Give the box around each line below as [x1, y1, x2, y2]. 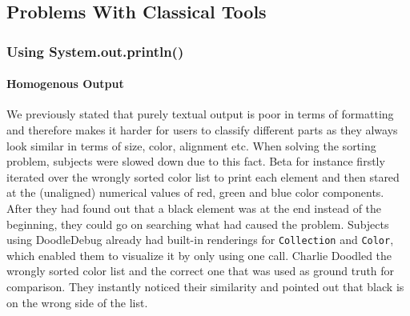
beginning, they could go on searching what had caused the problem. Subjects [6, 215, 389, 232]
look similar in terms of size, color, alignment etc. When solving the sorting [6, 137, 376, 154]
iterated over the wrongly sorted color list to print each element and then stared [6, 168, 400, 185]
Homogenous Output [6, 75, 124, 92]
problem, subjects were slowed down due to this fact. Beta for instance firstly [6, 153, 385, 170]
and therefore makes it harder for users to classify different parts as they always [6, 122, 398, 138]
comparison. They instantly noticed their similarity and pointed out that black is [6, 278, 404, 295]
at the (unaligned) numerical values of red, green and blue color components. [6, 184, 384, 201]
